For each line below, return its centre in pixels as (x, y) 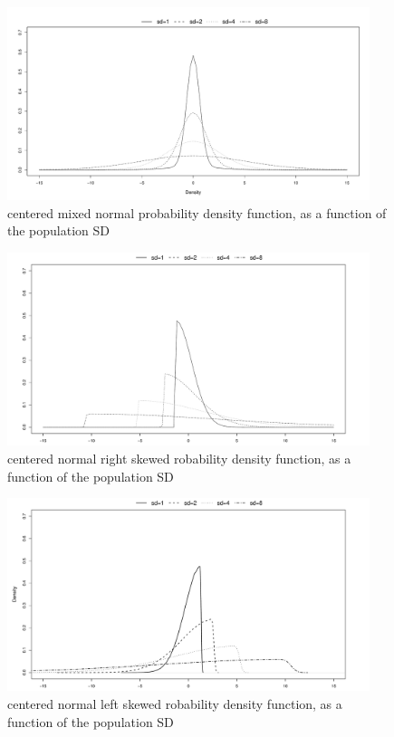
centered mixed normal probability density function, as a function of (197, 212)
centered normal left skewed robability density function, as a (175, 703)
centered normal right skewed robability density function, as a (179, 458)
